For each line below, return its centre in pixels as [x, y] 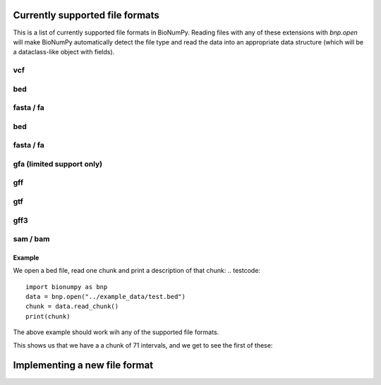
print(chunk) [48, 316]
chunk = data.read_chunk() [72, 306]
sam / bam [31, 239]
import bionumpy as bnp [67, 287]
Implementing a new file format [83, 366]
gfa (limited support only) [58, 164]
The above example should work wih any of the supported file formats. [116, 332]
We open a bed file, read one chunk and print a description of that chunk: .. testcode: [137, 271]
